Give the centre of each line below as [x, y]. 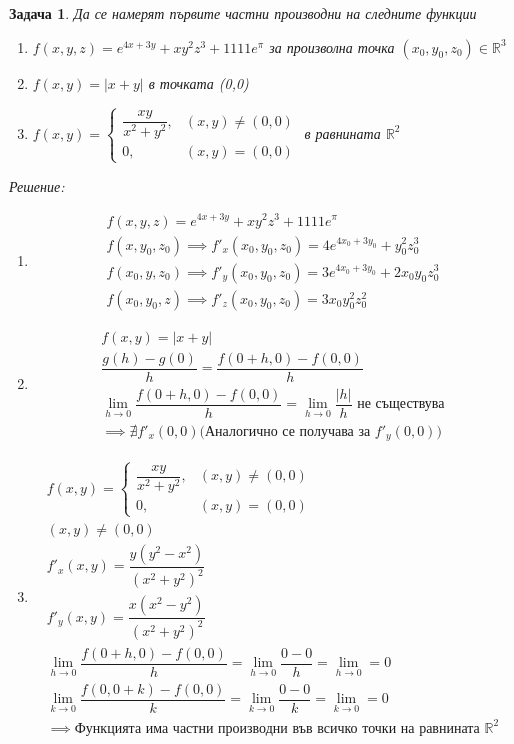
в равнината [342, 132]
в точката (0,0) [198, 82]
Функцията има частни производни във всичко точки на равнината [277, 728]
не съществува [401, 404]
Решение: [37, 185]
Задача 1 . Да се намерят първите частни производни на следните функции [243, 13]
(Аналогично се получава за [285, 431]
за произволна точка [332, 46]
